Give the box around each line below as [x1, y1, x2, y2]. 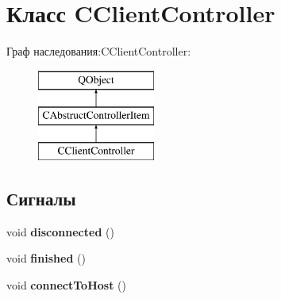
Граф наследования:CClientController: [6, 43, 191, 59]
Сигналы [6, 186, 76, 211]
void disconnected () [6, 223, 114, 240]
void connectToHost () [6, 277, 126, 293]
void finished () [6, 250, 86, 266]
